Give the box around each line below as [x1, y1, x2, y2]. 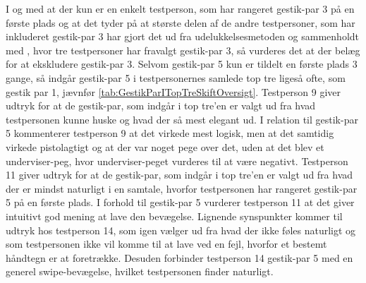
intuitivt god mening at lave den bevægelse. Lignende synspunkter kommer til [6, 208, 343, 223]
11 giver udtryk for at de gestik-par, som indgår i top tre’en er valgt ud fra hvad [6, 167, 353, 182]
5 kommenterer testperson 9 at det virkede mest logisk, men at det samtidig [6, 126, 334, 140]
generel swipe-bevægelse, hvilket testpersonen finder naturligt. [6, 264, 274, 279]
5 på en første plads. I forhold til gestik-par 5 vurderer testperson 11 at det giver [6, 195, 355, 210]
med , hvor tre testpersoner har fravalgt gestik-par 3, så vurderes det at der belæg [6, 42, 360, 57]
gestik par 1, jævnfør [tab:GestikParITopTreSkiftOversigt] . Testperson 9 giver [6, 84, 341, 99]
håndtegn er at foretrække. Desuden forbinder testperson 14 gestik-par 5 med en [6, 250, 353, 265]
